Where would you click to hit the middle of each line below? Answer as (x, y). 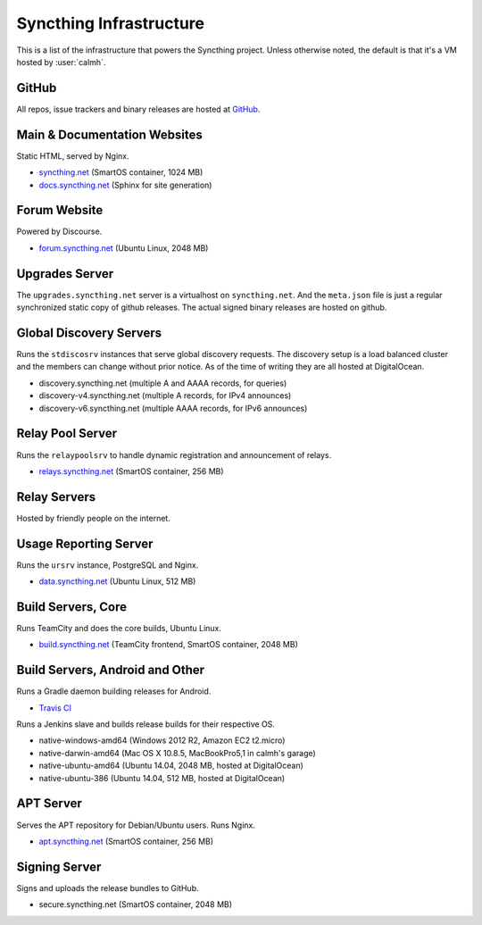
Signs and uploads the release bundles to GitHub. (108, 887)
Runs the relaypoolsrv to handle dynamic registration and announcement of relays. (174, 454)
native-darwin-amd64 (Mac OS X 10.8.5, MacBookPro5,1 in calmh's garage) (177, 753)
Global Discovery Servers (89, 333)
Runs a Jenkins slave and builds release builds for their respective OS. (146, 724)
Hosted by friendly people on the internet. (94, 518)
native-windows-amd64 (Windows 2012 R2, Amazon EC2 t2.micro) (162, 740)
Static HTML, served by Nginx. (73, 155)
